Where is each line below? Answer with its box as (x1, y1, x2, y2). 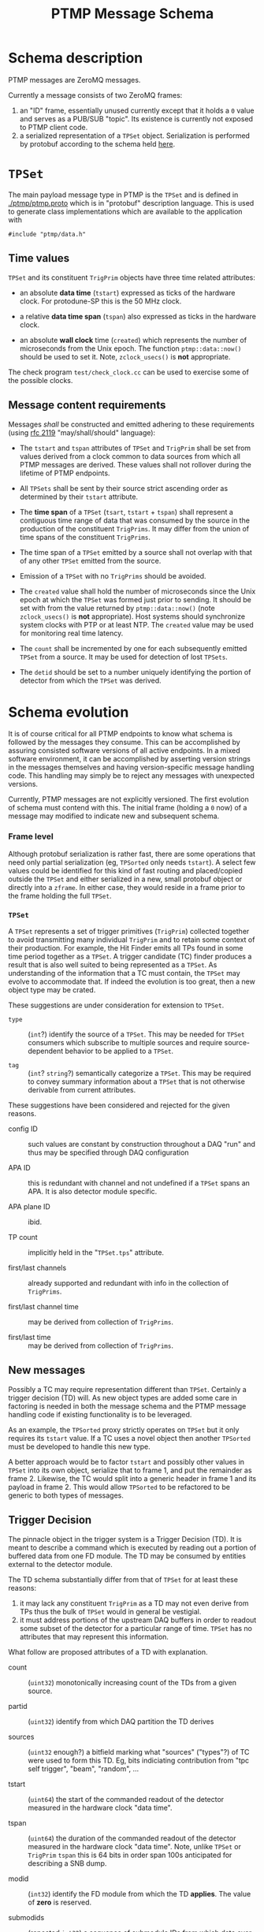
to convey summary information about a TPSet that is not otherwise (28, 1077, 246, 1086)
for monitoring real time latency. (19, 628, 124, 638)
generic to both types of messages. (8, 1491, 124, 1500)
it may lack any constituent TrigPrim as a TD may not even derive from (19, 1598, 250, 1608)
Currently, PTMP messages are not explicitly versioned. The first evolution (8, 795, 250, 804)
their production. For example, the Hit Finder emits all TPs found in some (8, 944, 244, 953)
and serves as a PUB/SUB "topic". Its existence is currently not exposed (19, 114, 254, 123)
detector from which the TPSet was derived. (19, 676, 162, 685)
